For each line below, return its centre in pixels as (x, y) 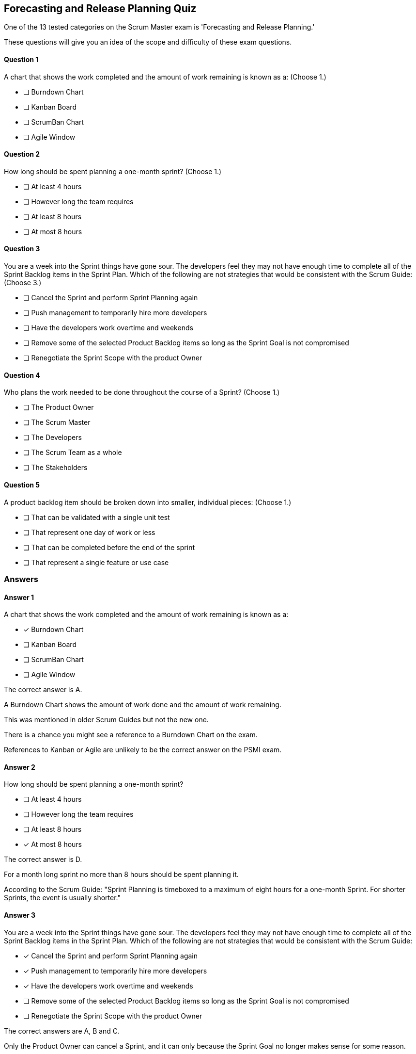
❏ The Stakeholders (55, 468)
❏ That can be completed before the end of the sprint (109, 547)
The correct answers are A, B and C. (62, 1031)
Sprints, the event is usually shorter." (62, 898)
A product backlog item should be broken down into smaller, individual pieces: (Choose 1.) (148, 502)
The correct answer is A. (43, 690)
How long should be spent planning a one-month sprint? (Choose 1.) (113, 171)
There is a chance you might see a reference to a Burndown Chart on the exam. (131, 735)
